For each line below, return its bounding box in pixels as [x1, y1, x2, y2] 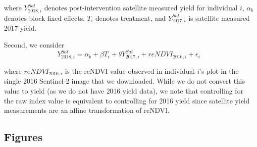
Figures [4, 129, 43, 145]
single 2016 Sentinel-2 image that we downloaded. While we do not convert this [4, 76, 245, 86]
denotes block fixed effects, [4, 12, 85, 23]
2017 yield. [4, 23, 37, 33]
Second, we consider [4, 40, 64, 50]
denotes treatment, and [95, 12, 166, 23]
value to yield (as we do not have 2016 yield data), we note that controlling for [4, 85, 244, 96]
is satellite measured [188, 12, 250, 23]
